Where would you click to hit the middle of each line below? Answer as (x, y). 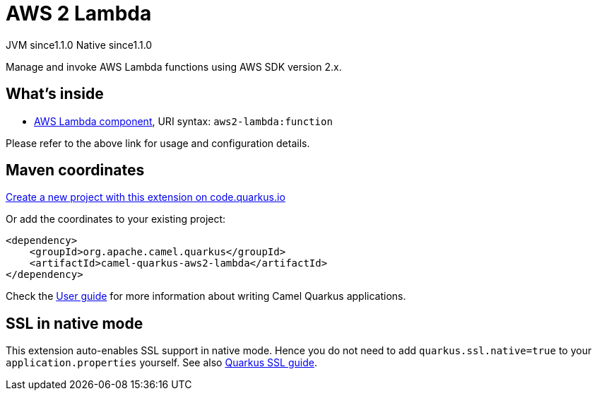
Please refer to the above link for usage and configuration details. (158, 143)
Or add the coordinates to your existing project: (116, 219)
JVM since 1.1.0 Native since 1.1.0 (79, 45)
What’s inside (55, 94)
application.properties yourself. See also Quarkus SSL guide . (161, 363)
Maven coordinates (75, 170)
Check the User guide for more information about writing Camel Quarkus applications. (206, 296)
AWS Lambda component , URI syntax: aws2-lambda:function (183, 121)
